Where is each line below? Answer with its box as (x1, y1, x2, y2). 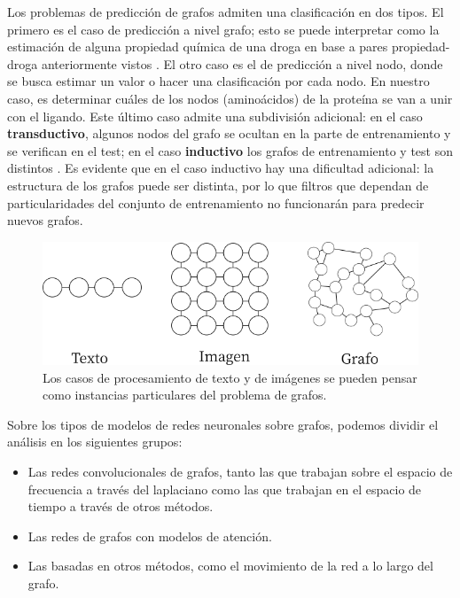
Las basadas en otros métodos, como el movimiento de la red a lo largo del (27, 556, 433, 575)
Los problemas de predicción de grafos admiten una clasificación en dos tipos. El (7, 3, 444, 20)
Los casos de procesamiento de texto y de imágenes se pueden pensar (43, 368, 417, 386)
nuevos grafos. (7, 211, 83, 229)
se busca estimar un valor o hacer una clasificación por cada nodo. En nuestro (7, 72, 430, 90)
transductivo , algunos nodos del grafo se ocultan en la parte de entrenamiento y (7, 124, 451, 143)
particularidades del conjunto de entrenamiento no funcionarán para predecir (7, 193, 425, 212)
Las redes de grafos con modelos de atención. (27, 526, 272, 545)
